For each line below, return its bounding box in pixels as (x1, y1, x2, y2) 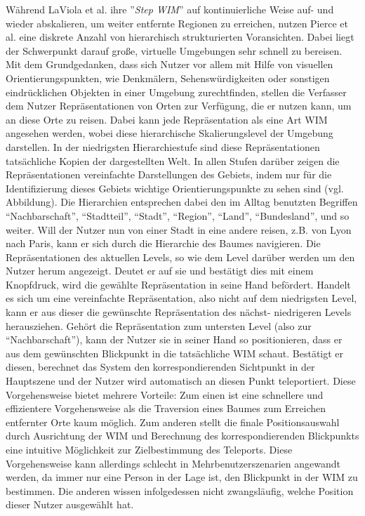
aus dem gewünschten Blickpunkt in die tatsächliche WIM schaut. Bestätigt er (6, 345, 344, 360)
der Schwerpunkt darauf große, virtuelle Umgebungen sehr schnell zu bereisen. (6, 43, 343, 58)
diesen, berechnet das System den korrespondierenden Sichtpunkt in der (6, 359, 315, 374)
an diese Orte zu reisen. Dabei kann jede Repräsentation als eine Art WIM (6, 112, 328, 126)
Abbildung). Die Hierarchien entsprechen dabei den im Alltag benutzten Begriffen (6, 194, 358, 209)
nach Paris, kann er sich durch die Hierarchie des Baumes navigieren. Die (6, 236, 321, 251)
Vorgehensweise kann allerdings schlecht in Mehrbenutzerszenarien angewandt (6, 456, 340, 470)
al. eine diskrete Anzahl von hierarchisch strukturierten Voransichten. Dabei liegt (6, 29, 354, 44)
